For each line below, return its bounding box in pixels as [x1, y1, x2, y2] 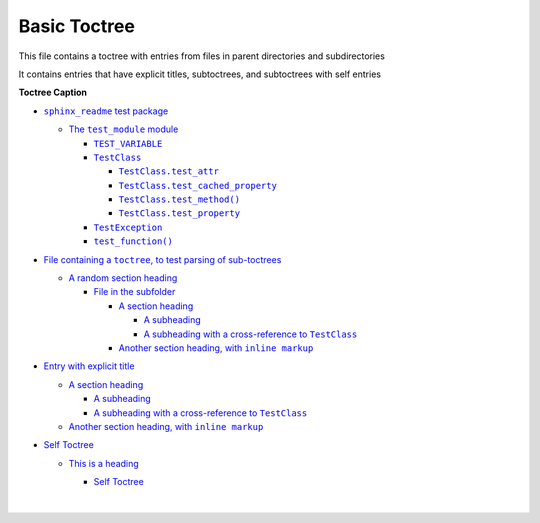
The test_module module [68, 123, 179, 135]
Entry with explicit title [43, 360, 135, 372]
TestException [93, 221, 163, 233]
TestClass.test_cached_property [118, 180, 277, 191]
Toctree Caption [18, 86, 88, 99]
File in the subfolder [93, 286, 176, 298]
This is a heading [68, 457, 139, 469]
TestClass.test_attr [118, 166, 220, 177]
